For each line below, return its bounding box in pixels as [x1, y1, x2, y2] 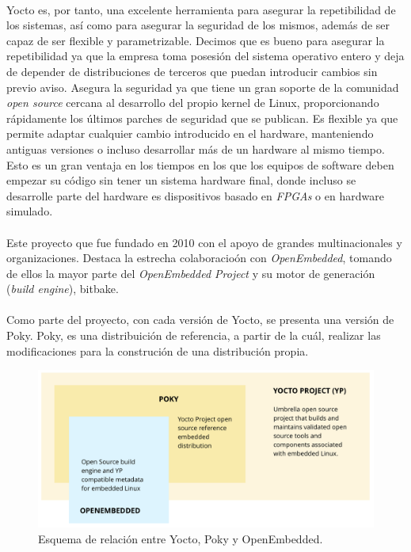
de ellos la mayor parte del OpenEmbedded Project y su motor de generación [6, 265, 375, 281]
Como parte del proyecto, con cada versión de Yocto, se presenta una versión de [6, 311, 394, 328]
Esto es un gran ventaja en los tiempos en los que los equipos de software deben [6, 156, 394, 173]
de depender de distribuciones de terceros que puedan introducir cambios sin [6, 63, 378, 79]
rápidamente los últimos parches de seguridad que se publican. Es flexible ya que [6, 109, 398, 126]
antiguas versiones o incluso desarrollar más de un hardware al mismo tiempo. [6, 140, 385, 157]
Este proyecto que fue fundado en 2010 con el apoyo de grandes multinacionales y [6, 234, 402, 250]
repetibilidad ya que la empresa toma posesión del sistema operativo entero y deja [6, 48, 405, 64]
